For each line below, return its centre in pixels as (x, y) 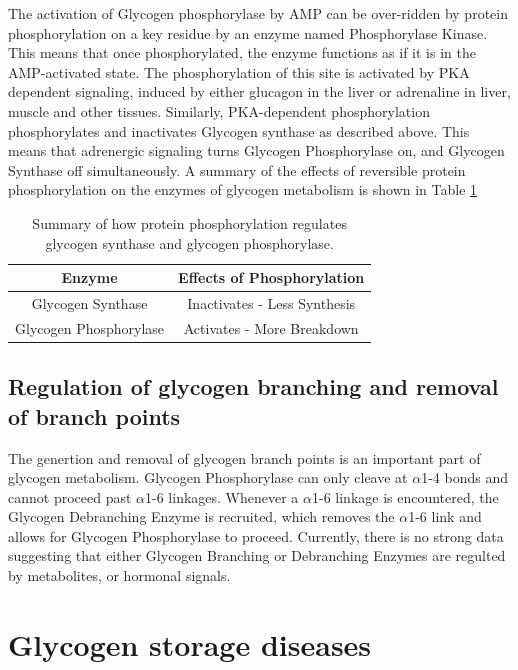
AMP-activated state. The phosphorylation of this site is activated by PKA (239, 71)
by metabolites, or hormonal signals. (119, 575)
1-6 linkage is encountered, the (405, 496)
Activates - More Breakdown (271, 327)
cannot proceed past (70, 496)
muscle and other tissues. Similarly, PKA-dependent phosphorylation (219, 110)
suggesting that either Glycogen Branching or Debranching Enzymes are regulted (257, 555)
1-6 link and (445, 516)
